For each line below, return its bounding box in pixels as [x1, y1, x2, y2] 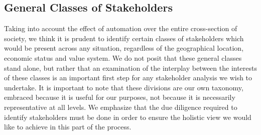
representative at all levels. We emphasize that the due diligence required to [4, 101, 237, 112]
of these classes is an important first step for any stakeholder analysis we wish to [4, 72, 252, 83]
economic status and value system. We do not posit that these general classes [4, 52, 242, 63]
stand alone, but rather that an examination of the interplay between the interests [4, 62, 257, 73]
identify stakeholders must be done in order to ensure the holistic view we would [4, 111, 251, 122]
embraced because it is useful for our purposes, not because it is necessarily [4, 92, 235, 102]
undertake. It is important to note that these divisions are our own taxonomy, [4, 82, 243, 92]
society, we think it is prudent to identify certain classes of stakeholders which [4, 33, 244, 43]
